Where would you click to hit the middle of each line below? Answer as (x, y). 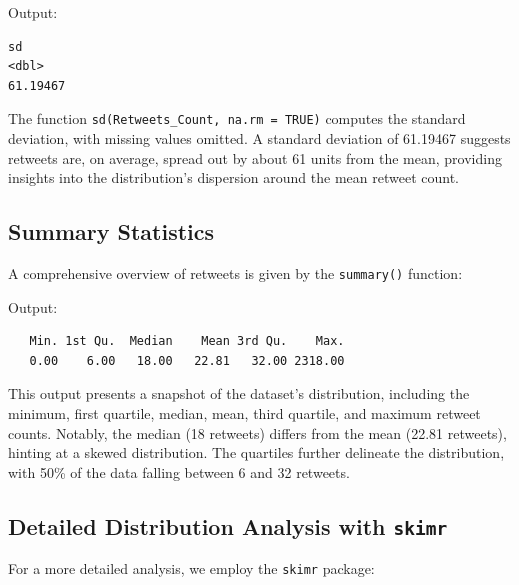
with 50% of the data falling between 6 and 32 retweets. (179, 471)
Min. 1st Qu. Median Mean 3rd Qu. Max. (187, 341)
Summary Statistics (111, 231)
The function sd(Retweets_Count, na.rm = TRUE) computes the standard (237, 118)
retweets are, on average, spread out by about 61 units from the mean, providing (255, 157)
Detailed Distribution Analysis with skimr (228, 525)
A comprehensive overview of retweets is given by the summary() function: (235, 273)
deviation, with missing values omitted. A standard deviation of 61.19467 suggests (259, 138)
